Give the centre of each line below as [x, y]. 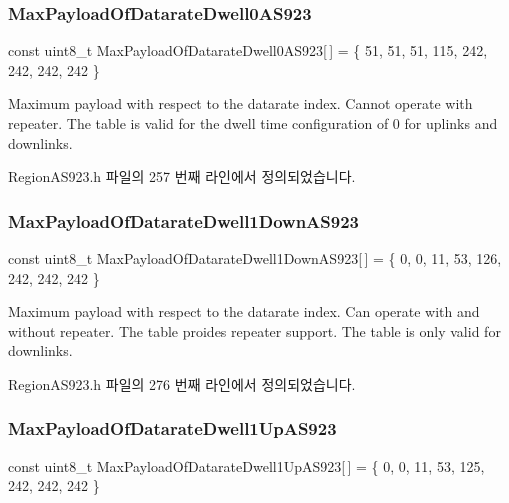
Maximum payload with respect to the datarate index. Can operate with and [244, 311]
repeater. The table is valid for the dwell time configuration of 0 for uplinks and [253, 123]
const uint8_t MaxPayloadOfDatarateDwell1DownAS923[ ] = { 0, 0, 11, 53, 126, [255, 258]
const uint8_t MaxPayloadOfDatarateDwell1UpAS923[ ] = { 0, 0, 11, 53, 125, [246, 465]
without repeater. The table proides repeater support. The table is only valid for [254, 330]
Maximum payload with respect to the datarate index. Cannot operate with [240, 103]
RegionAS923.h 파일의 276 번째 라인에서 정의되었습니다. [182, 383]
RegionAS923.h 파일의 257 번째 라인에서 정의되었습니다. [182, 176]
